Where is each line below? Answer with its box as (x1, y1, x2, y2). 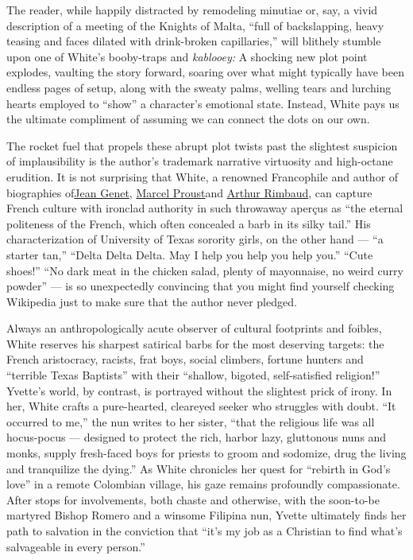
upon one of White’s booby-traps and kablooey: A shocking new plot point (6, 48, 368, 64)
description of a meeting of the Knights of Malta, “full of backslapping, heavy (6, 17, 384, 33)
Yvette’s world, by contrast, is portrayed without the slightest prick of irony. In (6, 382, 392, 399)
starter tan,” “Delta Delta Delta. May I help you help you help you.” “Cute (6, 246, 373, 262)
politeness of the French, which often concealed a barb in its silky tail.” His (6, 215, 371, 231)
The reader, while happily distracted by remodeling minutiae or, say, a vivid (6, 2, 378, 17)
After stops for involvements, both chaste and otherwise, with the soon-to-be (6, 491, 380, 507)
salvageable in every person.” (6, 538, 145, 554)
